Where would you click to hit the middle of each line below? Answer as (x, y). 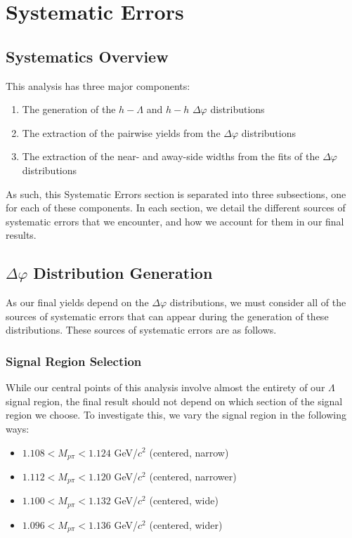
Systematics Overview (87, 56)
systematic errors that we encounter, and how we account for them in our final (175, 221)
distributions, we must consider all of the (258, 302)
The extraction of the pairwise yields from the (121, 132)
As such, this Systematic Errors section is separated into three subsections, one (176, 193)
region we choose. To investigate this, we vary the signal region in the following (176, 415)
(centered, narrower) (193, 476)
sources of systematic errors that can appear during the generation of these (167, 316)
